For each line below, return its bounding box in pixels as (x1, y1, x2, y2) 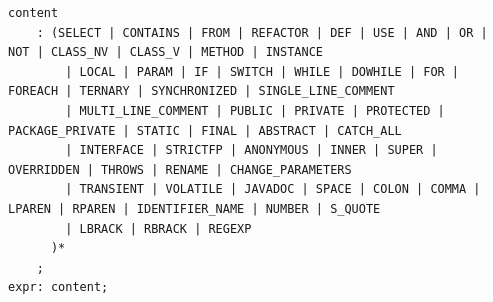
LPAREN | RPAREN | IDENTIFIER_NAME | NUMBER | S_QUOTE (8, 201, 381, 216)
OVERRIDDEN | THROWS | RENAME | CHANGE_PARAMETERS (8, 162, 352, 177)
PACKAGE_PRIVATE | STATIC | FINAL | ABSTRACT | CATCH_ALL (8, 123, 402, 138)
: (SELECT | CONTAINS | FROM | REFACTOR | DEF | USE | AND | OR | (36, 25, 488, 40)
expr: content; (8, 280, 109, 295)
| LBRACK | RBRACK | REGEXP (65, 221, 252, 236)
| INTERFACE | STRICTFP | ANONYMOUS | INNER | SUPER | (65, 143, 438, 158)
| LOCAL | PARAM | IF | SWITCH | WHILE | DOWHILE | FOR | (65, 64, 460, 79)
